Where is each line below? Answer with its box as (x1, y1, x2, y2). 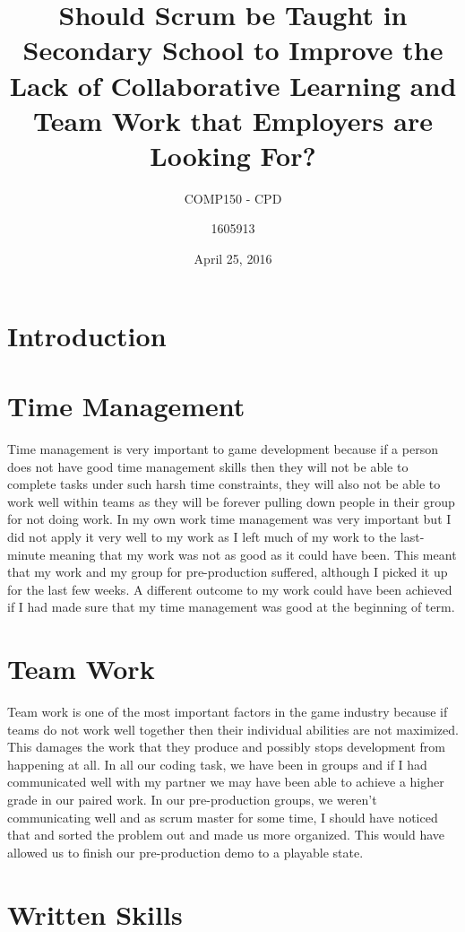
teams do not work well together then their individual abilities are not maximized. (7, 719, 459, 738)
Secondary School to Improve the (22, 31, 443, 68)
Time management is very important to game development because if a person (7, 439, 438, 457)
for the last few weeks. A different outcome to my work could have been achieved (7, 579, 452, 598)
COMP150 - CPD (184, 188, 282, 207)
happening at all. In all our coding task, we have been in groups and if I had (7, 754, 427, 773)
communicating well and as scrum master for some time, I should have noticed (7, 807, 438, 826)
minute (7, 544, 46, 563)
